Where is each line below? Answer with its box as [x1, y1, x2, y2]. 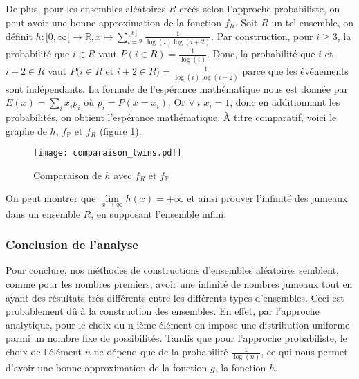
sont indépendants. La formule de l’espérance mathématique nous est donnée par [6, 81, 348, 95]
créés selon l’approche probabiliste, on [179, 1, 340, 15]
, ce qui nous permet [261, 344, 348, 359]
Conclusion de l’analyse [6, 236, 138, 253]
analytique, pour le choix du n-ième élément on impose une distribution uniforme [6, 317, 350, 331]
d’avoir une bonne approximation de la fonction [6, 360, 208, 375]
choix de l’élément [6, 344, 82, 359]
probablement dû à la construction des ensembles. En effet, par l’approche [6, 304, 320, 318]
